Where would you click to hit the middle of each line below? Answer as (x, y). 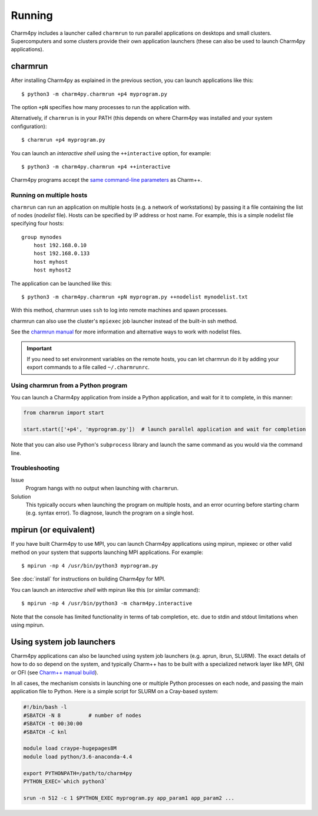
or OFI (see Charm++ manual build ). (54, 672)
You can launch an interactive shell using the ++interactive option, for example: (111, 153)
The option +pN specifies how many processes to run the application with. (101, 107)
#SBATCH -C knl (45, 732)
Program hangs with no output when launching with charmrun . (102, 488)
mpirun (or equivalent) (53, 530)
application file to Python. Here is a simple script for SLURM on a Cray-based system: (115, 692)
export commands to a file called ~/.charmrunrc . (88, 367)
